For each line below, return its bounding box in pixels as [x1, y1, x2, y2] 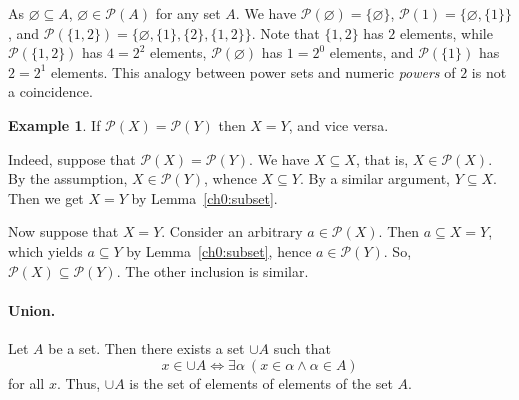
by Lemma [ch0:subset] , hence [126, 240, 312, 261]
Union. [8, 299, 56, 320]
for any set [155, 3, 221, 23]
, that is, [355, 148, 409, 169]
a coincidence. [8, 81, 93, 102]
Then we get [8, 187, 84, 208]
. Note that [251, 22, 320, 43]
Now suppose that [8, 221, 119, 242]
